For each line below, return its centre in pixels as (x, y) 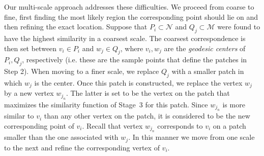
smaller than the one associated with (61, 137)
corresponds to (180, 125)
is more (234, 104)
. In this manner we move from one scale (192, 137)
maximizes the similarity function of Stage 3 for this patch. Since (106, 104)
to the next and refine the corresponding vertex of (82, 147)
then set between (31, 48)
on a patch (229, 125)
